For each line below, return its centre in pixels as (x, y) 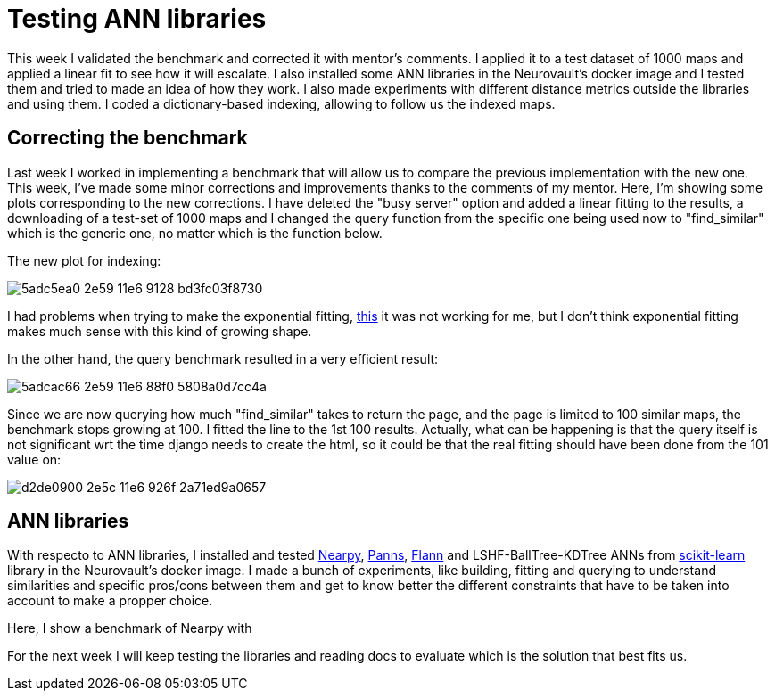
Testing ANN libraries (137, 19)
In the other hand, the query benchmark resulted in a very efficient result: (223, 358)
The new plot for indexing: (84, 260)
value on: (34, 459)
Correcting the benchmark (128, 138)
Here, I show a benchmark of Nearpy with (130, 628)
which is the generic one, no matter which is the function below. (195, 233)
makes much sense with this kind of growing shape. (160, 331)
